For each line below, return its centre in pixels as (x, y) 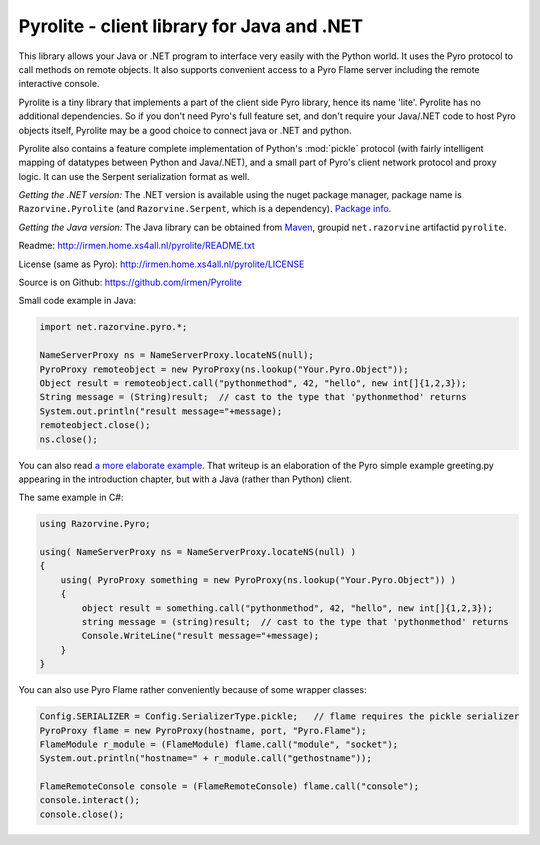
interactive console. (59, 84)
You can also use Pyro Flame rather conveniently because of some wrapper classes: (192, 690)
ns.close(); (69, 439)
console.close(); (82, 814)
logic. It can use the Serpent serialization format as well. (134, 176)
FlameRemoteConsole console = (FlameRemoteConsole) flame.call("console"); (229, 786)
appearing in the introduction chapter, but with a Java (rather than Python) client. (185, 479)
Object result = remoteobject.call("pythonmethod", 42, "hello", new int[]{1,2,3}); (253, 383)
